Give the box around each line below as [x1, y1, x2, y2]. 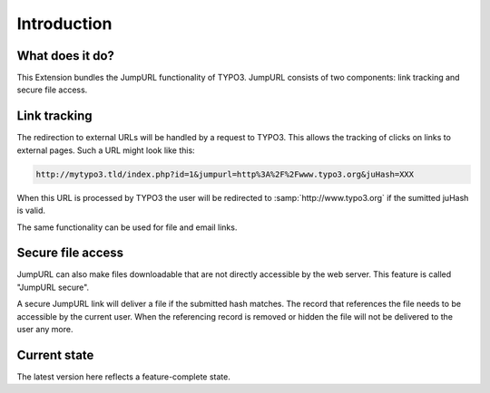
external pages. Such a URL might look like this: [16, 145, 195, 156]
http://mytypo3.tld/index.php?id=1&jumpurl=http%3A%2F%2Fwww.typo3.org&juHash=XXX [35, 168, 415, 179]
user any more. [16, 323, 73, 334]
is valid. [16, 205, 45, 216]
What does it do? [16, 48, 115, 63]
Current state [16, 347, 94, 362]
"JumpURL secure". [16, 282, 90, 292]
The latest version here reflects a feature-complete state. [16, 371, 230, 382]
